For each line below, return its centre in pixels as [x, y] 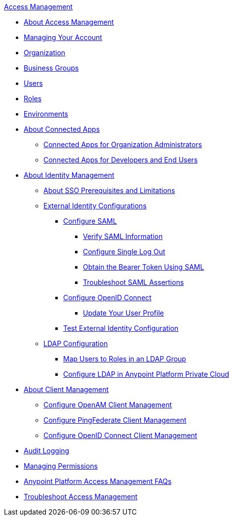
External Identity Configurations [95, 206]
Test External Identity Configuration [121, 328]
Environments [46, 114]
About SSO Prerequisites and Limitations [109, 190]
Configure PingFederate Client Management [115, 420]
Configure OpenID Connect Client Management [120, 435]
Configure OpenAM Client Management [108, 405]
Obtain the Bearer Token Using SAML [144, 267]
